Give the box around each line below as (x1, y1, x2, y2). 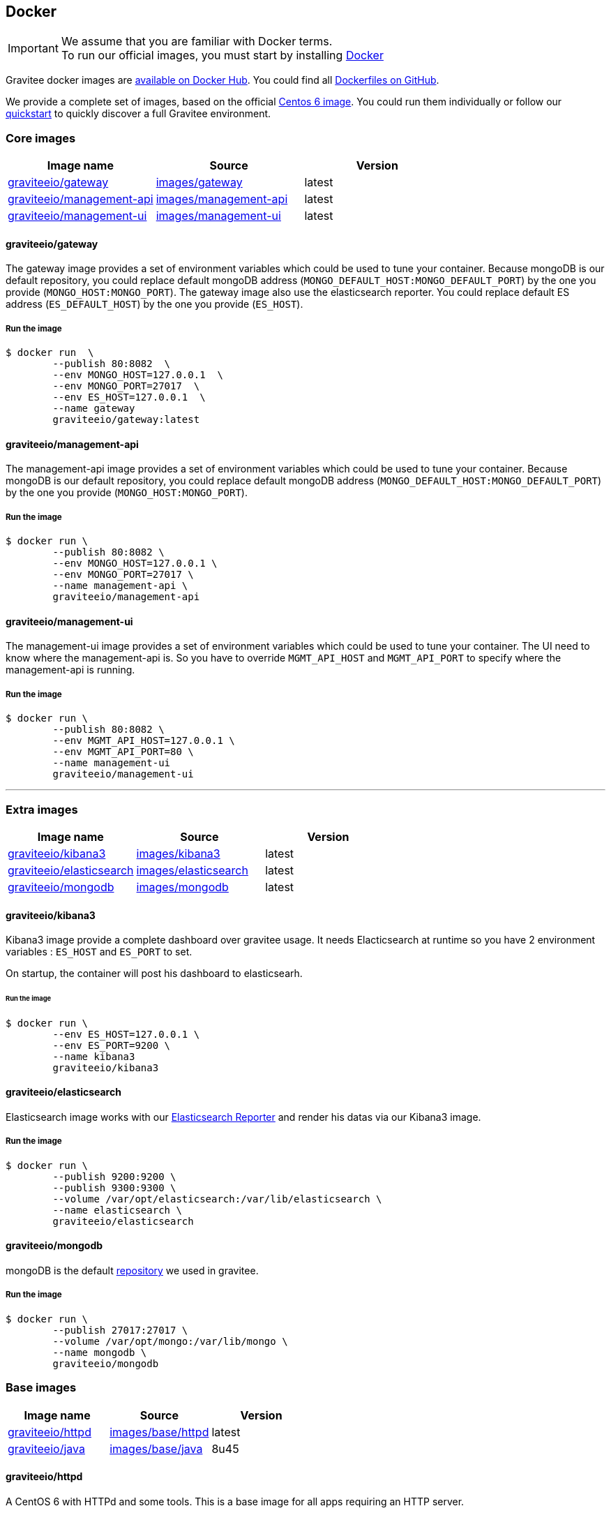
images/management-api (156, 192, 288, 207)
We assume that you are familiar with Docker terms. (61, 34, 333, 49)
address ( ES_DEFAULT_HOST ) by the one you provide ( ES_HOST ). (6, 298, 303, 311)
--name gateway (52, 403, 135, 415)
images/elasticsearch (136, 863, 248, 877)
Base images (6, 1380, 77, 1395)
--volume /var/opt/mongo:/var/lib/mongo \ (52, 1335, 288, 1347)
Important (8, 41, 59, 56)
